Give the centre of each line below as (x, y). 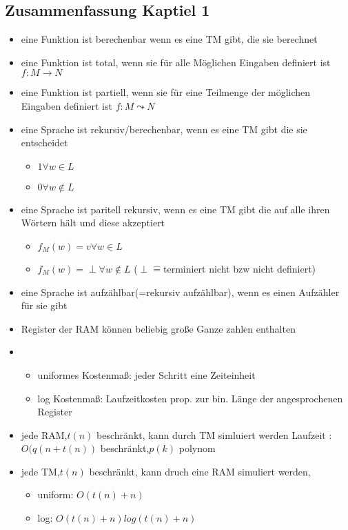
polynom (197, 448)
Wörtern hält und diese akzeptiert (93, 223)
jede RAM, (44, 434)
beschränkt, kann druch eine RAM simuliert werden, (200, 471)
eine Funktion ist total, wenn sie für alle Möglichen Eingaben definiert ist (176, 62)
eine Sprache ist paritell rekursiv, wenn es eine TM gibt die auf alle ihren (175, 209)
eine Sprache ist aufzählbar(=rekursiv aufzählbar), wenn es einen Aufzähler (180, 292)
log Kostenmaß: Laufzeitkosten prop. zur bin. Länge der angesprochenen (190, 398)
